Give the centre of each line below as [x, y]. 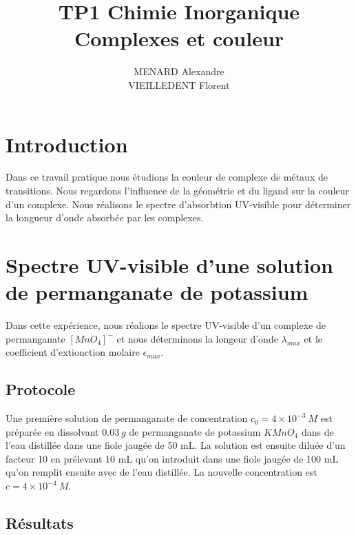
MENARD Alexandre [179, 71]
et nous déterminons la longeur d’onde [197, 338]
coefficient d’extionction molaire [73, 352]
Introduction [67, 144]
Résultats [40, 523]
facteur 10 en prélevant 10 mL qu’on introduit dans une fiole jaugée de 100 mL [172, 458]
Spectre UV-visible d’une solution [169, 265]
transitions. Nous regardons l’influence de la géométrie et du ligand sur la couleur [177, 191]
